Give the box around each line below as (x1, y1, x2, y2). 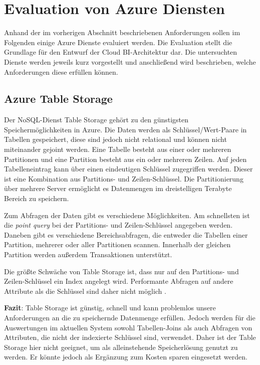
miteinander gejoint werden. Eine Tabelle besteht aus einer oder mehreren (4, 144, 231, 154)
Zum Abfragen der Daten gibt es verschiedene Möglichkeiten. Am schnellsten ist (4, 210, 250, 220)
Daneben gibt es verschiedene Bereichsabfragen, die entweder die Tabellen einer (4, 229, 248, 240)
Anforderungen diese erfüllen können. (4, 66, 118, 77)
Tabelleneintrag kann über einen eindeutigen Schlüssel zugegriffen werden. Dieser (4, 163, 253, 174)
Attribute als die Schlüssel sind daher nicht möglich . (4, 285, 166, 296)
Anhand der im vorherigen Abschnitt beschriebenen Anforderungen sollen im (4, 27, 240, 38)
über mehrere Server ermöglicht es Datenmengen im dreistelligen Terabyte (4, 183, 232, 194)
